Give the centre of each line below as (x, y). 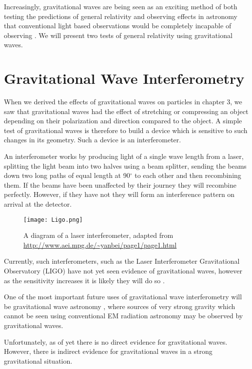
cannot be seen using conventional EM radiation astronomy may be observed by (124, 316)
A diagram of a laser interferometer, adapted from (98, 235)
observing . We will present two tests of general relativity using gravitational (118, 35)
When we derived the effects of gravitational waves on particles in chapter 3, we (123, 102)
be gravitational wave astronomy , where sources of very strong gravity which (120, 306)
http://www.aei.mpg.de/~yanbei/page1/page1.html (100, 244)
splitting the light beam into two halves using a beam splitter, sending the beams (125, 165)
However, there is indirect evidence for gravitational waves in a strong (108, 351)
